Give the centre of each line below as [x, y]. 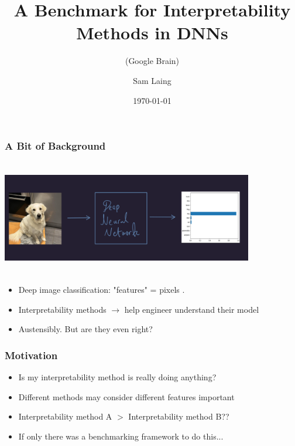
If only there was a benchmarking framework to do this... [121, 436]
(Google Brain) [152, 61]
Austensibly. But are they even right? [85, 329]
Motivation [31, 355]
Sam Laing [152, 80]
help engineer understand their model [192, 309]
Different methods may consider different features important [126, 396]
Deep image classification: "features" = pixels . [102, 289]
